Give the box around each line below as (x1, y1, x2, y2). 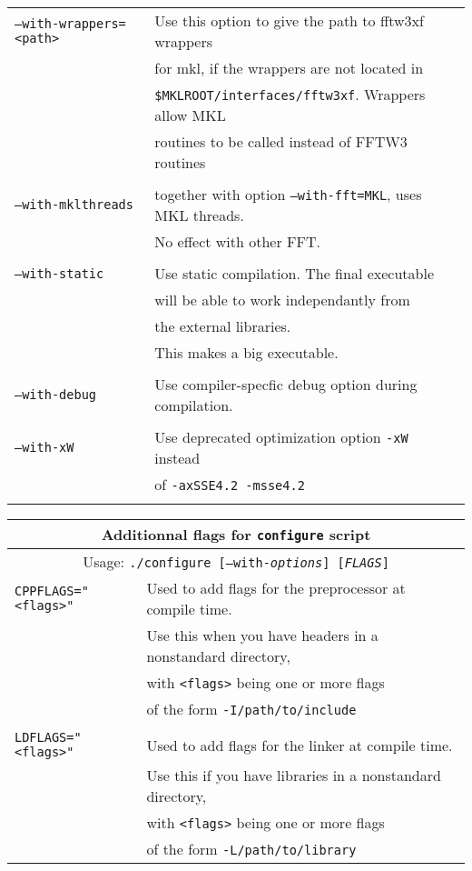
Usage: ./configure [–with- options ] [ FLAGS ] (83, 551, 389, 572)
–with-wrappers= (15, 16, 126, 31)
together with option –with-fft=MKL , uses (154, 184, 422, 205)
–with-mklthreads (15, 197, 133, 212)
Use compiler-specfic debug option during (154, 374, 418, 395)
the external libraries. (154, 315, 291, 336)
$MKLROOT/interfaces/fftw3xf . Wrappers (154, 84, 426, 105)
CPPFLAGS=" (15, 584, 89, 598)
